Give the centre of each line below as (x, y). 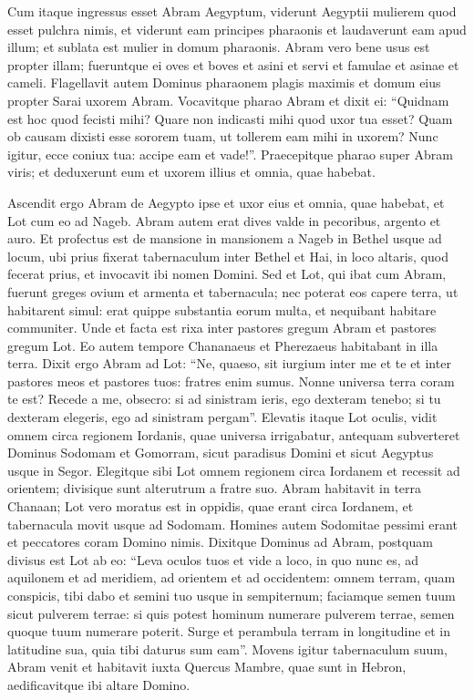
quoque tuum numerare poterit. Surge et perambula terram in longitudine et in (229, 631)
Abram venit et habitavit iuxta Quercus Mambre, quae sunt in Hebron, (207, 667)
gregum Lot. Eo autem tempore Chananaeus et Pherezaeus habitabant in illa (223, 345)
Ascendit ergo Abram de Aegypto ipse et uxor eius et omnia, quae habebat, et (226, 202)
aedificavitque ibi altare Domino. (99, 684)
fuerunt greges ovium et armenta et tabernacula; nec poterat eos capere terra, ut (233, 291)
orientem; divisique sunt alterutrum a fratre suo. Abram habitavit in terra (215, 488)
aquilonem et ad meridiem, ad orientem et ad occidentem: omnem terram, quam (232, 577)
